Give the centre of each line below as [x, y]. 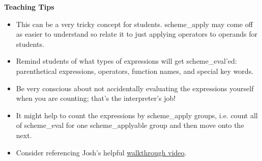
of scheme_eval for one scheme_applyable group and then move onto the [130, 125]
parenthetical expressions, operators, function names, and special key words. [135, 71]
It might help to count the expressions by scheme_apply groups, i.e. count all [137, 115]
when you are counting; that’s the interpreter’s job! [96, 98]
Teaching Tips [29, 7]
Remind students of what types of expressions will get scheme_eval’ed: [126, 61]
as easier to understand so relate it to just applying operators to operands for [137, 34]
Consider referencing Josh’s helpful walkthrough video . [101, 152]
